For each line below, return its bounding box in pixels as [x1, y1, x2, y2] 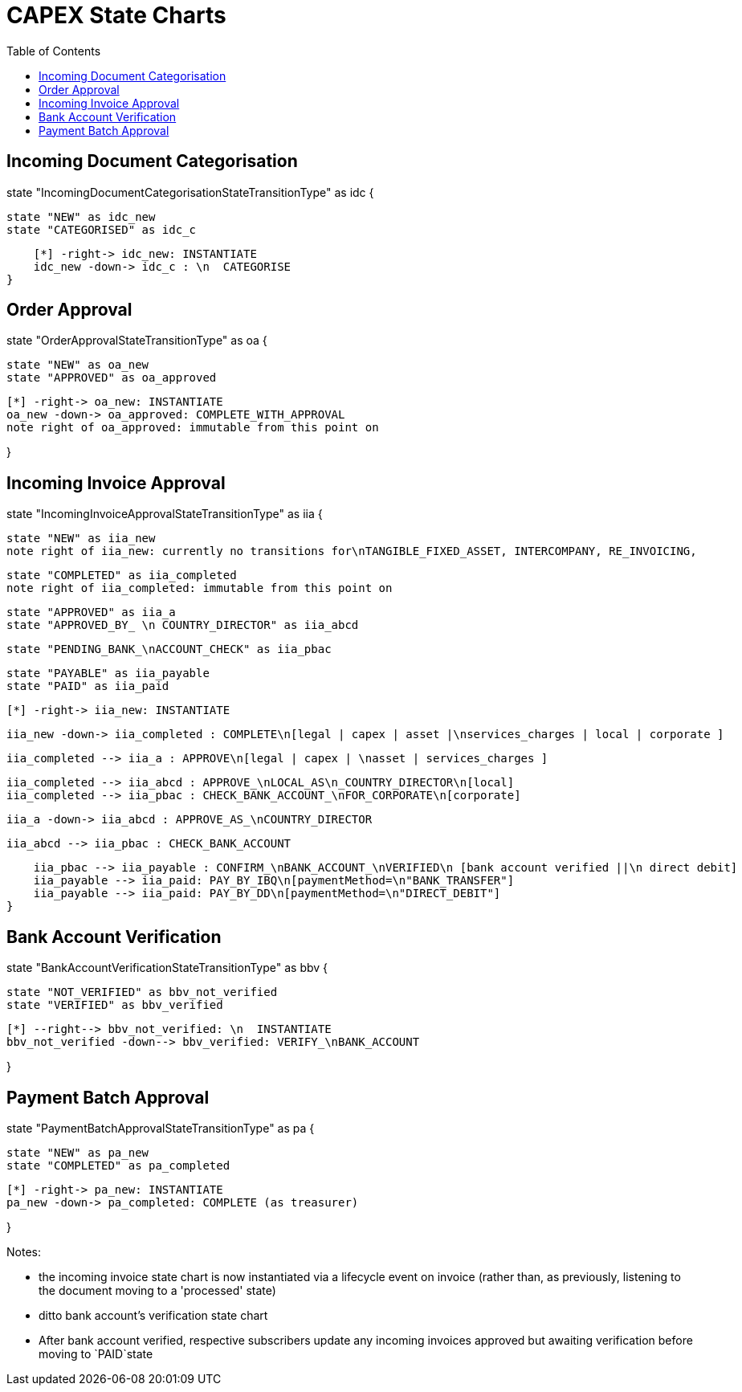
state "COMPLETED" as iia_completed [6, 569, 237, 582]
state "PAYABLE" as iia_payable [6, 667, 210, 680]
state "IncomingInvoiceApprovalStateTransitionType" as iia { [6, 507, 323, 521]
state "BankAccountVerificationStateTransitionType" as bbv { [6, 961, 328, 975]
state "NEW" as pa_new [6, 1145, 149, 1159]
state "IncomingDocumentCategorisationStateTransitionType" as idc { [6, 185, 374, 199]
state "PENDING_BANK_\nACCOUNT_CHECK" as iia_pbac [6, 643, 332, 656]
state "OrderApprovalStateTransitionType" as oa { [6, 333, 267, 348]
